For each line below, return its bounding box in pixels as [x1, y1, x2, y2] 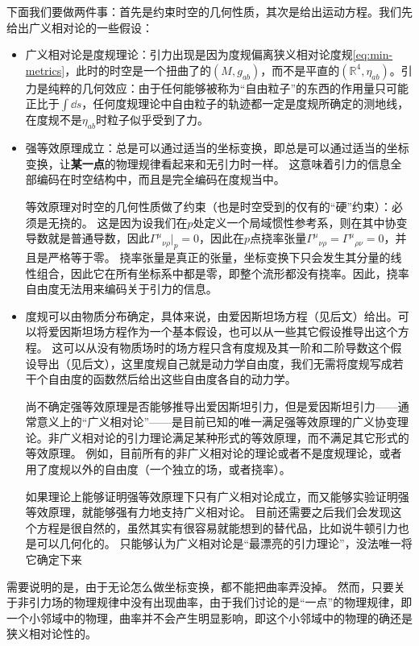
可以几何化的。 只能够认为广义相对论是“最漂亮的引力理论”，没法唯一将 [36, 535, 413, 552]
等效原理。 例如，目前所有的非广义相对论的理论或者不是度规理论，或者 [25, 445, 402, 462]
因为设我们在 [119, 213, 188, 230]
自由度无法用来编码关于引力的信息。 [25, 280, 218, 297]
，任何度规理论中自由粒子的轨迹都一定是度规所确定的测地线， [81, 95, 409, 112]
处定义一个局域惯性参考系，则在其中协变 [193, 213, 408, 230]
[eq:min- [352, 46, 393, 63]
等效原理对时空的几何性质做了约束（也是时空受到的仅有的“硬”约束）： [25, 197, 392, 214]
